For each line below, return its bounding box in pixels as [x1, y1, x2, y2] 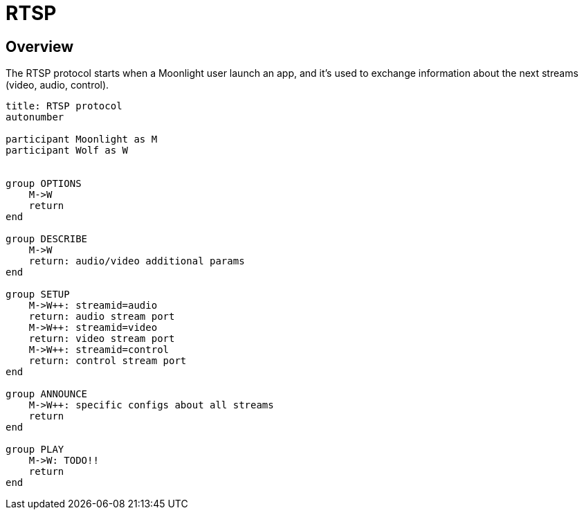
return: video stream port [28, 333, 175, 345]
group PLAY [6, 444, 64, 455]
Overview [6, 37, 74, 55]
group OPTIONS [6, 178, 82, 190]
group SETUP [6, 289, 70, 300]
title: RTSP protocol [6, 100, 122, 112]
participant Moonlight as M [6, 134, 158, 145]
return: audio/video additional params [28, 255, 245, 267]
